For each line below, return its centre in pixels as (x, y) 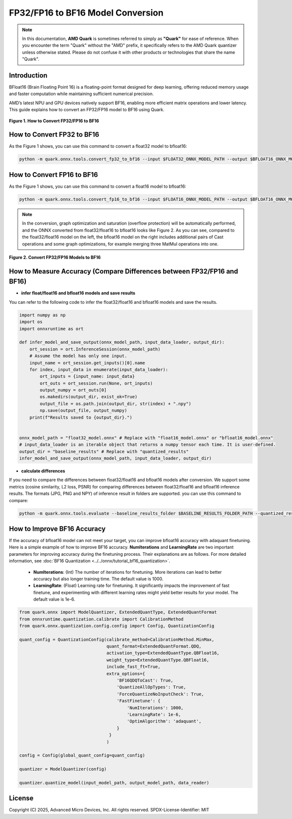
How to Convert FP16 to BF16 (54, 175)
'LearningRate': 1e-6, (154, 714)
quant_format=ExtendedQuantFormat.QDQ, (154, 646)
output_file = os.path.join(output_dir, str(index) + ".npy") (116, 404)
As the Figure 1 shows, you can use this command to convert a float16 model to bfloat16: (98, 186)
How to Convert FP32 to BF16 (54, 135)
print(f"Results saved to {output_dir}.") (81, 417)
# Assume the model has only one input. (78, 356)
